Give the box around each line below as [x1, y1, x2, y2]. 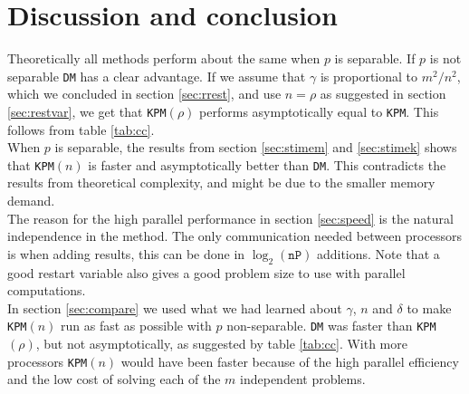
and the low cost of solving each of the [7, 370, 221, 389]
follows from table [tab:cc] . [7, 120, 155, 139]
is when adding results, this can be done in [7, 244, 245, 263]
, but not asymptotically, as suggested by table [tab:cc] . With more [35, 334, 407, 353]
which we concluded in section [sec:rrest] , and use [7, 84, 282, 103]
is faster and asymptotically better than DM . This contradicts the [88, 155, 446, 174]
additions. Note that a [316, 244, 440, 263]
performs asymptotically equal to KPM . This [199, 101, 439, 120]
